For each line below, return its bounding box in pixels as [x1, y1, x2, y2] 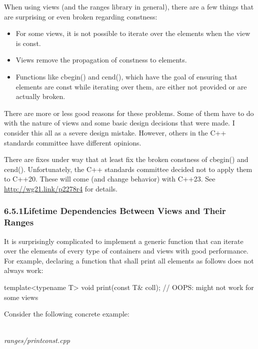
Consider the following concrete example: [4, 308, 129, 319]
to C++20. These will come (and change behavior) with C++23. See [4, 173, 215, 184]
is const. [15, 37, 41, 48]
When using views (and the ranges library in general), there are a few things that [4, 1, 254, 11]
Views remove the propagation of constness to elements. [15, 54, 187, 65]
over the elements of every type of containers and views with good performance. [4, 245, 248, 256]
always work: [4, 265, 43, 275]
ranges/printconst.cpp [4, 335, 70, 345]
